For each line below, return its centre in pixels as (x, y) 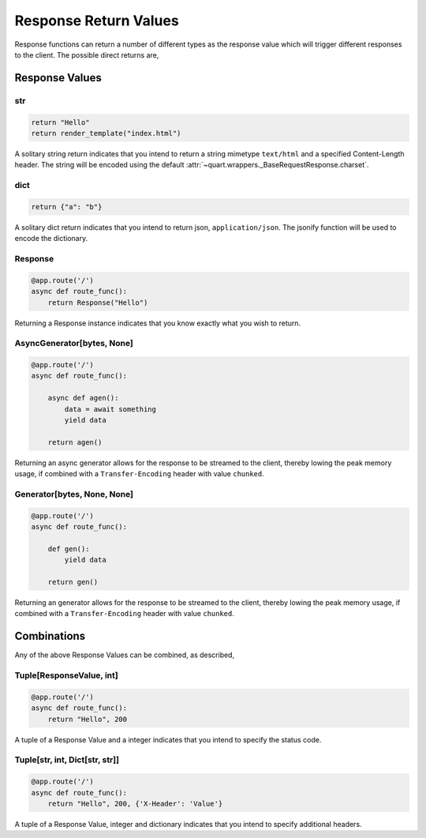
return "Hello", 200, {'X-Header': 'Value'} (135, 803)
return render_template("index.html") (106, 133)
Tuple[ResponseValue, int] (66, 675)
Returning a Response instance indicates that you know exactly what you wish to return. (158, 323)
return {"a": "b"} (67, 207)
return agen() (75, 442)
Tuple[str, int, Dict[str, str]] (67, 760)
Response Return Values (97, 21)
